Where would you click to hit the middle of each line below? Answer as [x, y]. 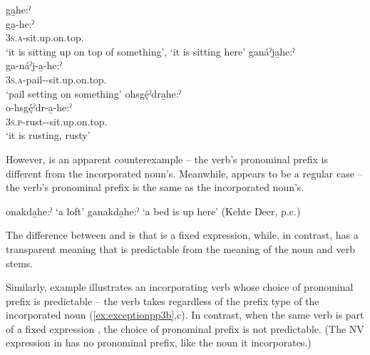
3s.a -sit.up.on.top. [45, 37]
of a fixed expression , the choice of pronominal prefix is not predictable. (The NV [185, 328]
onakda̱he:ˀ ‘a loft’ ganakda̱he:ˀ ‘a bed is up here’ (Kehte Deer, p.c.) [153, 211]
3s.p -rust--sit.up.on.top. [57, 121]
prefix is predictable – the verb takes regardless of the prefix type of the [163, 300]
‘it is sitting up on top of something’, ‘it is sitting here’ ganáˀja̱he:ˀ [150, 51]
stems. [20, 263]
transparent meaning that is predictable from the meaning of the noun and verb [180, 248]
